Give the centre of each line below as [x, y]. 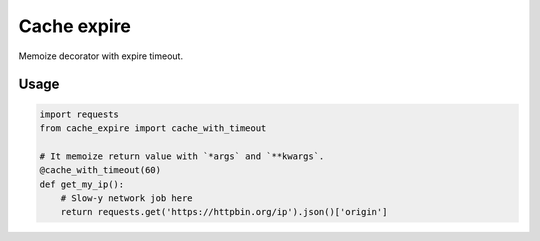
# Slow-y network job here [127, 198]
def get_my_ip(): [82, 184]
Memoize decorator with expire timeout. [101, 56]
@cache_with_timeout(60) [100, 170]
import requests [79, 114]
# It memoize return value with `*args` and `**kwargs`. [182, 156]
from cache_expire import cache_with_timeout [153, 128]
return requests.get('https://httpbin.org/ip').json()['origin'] [224, 212]
